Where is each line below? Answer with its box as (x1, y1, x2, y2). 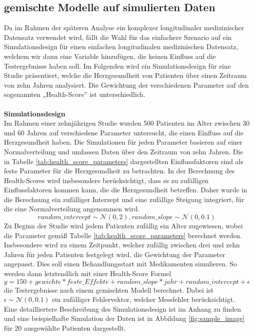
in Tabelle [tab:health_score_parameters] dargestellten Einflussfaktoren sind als (4, 156, 243, 166)
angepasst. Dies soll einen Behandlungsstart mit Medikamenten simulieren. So (4, 259, 237, 269)
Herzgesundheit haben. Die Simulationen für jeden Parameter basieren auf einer (4, 137, 243, 147)
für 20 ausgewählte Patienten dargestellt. (4, 323, 126, 333)
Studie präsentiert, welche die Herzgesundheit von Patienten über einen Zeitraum (4, 70, 247, 80)
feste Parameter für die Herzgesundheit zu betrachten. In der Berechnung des (4, 166, 235, 176)
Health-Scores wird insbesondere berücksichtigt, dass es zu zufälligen (4, 175, 209, 185)
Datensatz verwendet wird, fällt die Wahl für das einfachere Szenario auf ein (4, 32, 232, 42)
